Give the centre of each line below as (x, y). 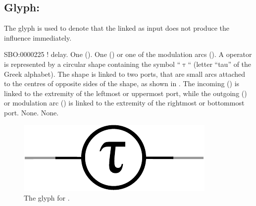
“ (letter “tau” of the (220, 64)
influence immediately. (38, 37)
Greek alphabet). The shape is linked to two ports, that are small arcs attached (125, 74)
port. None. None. (31, 112)
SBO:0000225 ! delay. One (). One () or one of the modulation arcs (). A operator (128, 54)
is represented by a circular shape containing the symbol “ (92, 64)
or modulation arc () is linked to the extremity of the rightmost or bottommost (124, 103)
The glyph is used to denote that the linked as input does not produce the (117, 28)
